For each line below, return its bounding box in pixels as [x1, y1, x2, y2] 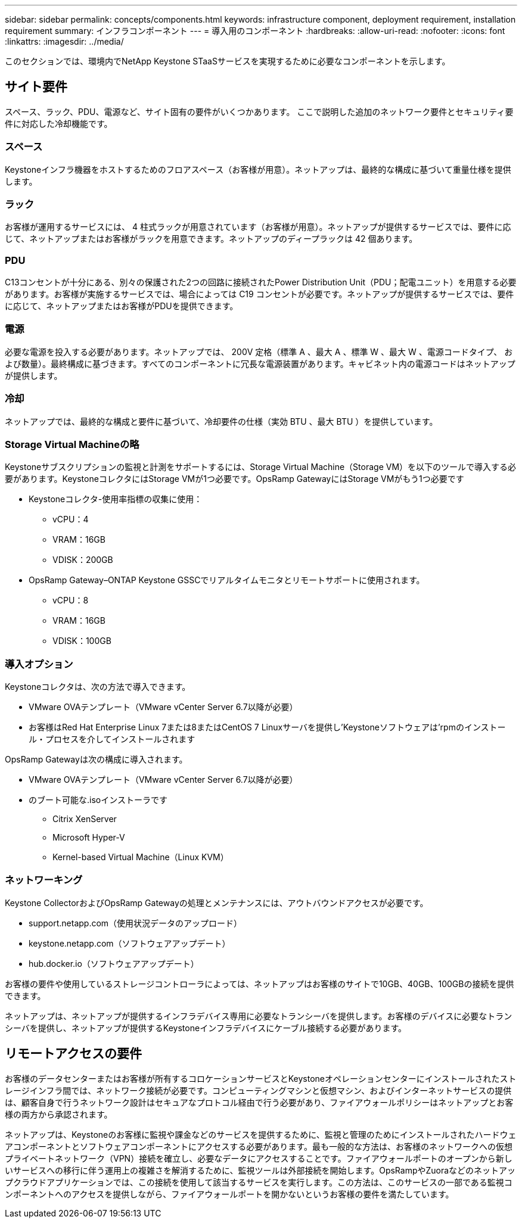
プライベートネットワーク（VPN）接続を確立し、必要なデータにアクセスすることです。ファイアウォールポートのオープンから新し [5, 1153, 512, 1163]
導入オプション [5, 658, 73, 670]
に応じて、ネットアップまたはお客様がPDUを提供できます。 [5, 301, 238, 312]
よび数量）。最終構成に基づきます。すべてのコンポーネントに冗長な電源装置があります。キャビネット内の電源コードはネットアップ [5, 358, 515, 369]
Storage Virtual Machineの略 [5, 438, 139, 450]
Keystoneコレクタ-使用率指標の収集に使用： [29, 494, 203, 505]
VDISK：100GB [52, 636, 111, 646]
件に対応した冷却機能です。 [5, 118, 113, 129]
